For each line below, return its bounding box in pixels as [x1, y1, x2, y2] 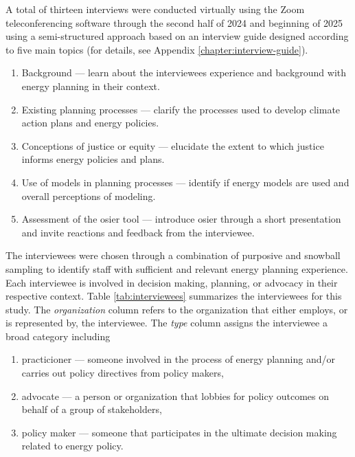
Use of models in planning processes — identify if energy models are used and [21, 175, 350, 189]
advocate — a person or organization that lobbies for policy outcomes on [21, 388, 330, 403]
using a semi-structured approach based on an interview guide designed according [5, 29, 349, 43]
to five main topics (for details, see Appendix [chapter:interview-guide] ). [5, 42, 308, 56]
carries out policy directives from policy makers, [21, 366, 224, 380]
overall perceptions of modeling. [21, 188, 156, 203]
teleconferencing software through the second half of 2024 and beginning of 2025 [5, 15, 343, 30]
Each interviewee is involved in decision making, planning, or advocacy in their [5, 275, 338, 289]
